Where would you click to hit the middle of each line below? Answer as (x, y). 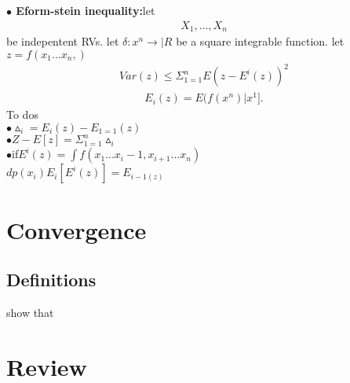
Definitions (51, 280)
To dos (22, 114)
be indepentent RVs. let (63, 41)
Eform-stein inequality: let (86, 10)
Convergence (77, 229)
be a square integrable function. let (260, 41)
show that (30, 312)
